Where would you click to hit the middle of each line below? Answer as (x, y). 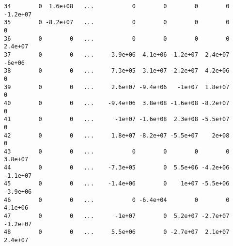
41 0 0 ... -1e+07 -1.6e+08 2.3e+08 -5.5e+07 (117, 119)
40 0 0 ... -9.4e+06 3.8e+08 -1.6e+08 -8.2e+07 (117, 103)
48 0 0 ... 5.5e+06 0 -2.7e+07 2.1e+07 (117, 232)
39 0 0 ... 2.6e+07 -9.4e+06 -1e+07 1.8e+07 (117, 87)
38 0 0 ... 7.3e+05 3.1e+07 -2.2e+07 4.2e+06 (117, 71)
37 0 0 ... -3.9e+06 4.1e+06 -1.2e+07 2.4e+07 (117, 54)
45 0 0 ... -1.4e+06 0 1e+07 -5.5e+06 (117, 184)
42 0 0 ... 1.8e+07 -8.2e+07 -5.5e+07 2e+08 (117, 135)
